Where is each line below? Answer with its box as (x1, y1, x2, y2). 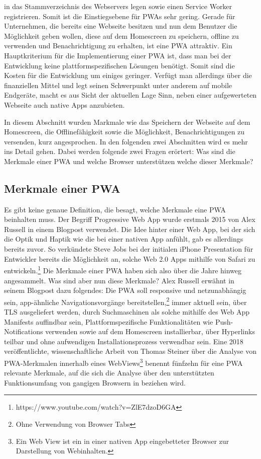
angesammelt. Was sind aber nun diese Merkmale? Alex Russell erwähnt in (4, 275, 234, 285)
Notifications (4, 326, 43, 337)
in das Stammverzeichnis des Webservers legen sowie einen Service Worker (4, 1, 232, 11)
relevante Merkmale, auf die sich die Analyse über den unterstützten (4, 367, 214, 378)
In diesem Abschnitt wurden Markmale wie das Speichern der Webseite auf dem (4, 116, 250, 127)
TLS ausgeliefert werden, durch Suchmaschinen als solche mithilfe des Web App (4, 306, 250, 317)
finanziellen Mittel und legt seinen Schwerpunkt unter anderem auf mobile (4, 80, 232, 90)
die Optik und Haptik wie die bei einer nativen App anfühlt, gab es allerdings (4, 234, 243, 244)
